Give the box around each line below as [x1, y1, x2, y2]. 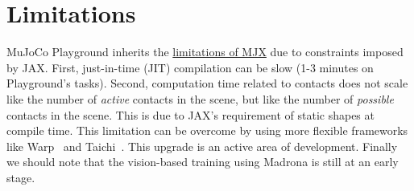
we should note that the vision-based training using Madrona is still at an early [6, 153, 399, 170]
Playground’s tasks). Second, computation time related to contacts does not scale [6, 75, 408, 91]
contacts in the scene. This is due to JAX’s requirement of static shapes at [6, 106, 375, 123]
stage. [6, 169, 35, 185]
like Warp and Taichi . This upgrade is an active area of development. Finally [6, 137, 398, 154]
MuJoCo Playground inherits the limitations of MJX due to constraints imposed [6, 43, 404, 60]
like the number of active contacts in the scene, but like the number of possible [6, 90, 394, 107]
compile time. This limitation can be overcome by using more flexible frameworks [6, 122, 408, 139]
